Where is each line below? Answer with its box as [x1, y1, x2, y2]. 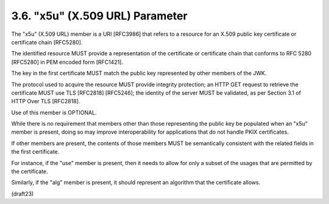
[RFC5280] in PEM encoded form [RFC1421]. [11, 58, 124, 66]
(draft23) [11, 190, 34, 197]
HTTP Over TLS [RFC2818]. [11, 98, 80, 105]
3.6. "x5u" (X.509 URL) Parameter [11, 9, 188, 22]
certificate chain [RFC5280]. [11, 38, 83, 46]
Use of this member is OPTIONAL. [11, 109, 97, 116]
